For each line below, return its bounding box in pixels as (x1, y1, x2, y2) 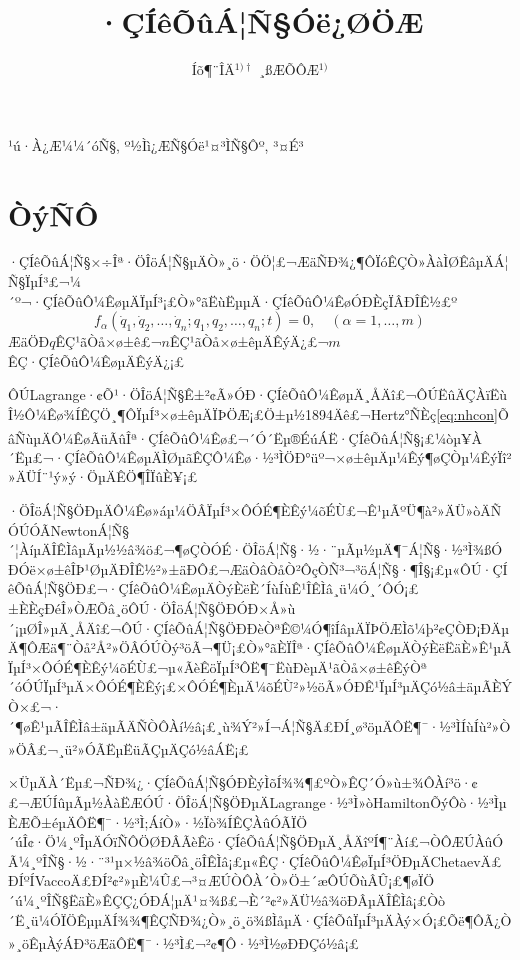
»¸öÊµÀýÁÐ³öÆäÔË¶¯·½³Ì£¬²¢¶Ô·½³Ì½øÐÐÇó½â (8, 932, 345, 953)
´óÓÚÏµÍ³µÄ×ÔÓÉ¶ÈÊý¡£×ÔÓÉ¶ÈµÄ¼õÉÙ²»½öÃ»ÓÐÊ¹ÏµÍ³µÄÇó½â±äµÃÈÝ (8, 676, 512, 697)
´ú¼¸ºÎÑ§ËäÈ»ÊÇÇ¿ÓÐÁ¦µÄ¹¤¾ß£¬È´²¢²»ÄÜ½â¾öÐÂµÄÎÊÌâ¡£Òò (8, 889, 446, 910)
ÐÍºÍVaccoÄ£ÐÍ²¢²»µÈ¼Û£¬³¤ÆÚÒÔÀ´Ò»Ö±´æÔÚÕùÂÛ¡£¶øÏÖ (8, 870, 435, 891)
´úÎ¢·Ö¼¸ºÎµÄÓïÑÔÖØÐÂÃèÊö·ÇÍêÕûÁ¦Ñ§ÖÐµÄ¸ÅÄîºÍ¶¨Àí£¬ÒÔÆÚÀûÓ (8, 831, 504, 852)
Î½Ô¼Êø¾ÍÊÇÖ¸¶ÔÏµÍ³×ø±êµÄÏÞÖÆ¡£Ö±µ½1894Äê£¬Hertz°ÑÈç (8, 404, 437, 424)
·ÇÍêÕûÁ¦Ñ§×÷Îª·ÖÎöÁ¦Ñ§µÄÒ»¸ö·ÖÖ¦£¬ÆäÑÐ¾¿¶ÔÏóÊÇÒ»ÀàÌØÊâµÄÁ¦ (8, 251, 509, 272)
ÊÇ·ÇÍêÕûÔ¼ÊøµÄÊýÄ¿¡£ (8, 350, 185, 371)
